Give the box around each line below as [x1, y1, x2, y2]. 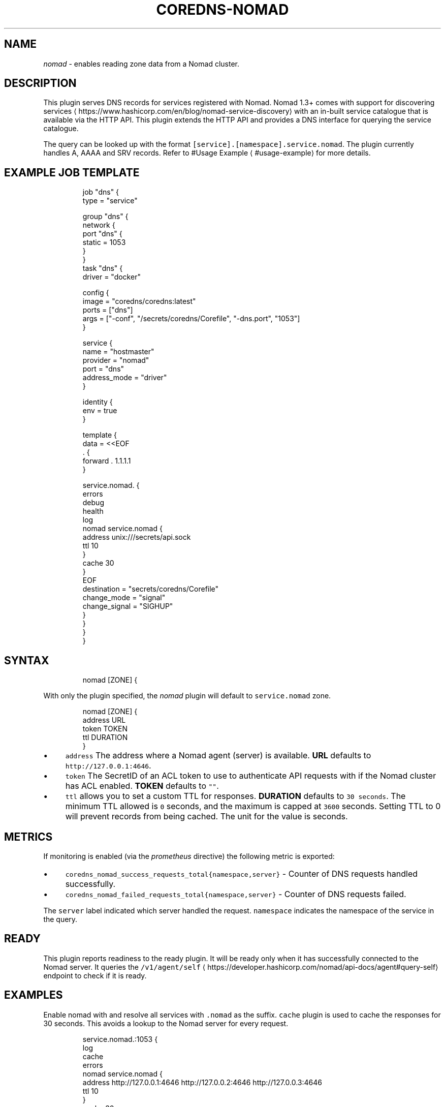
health [82, 507, 104, 516]
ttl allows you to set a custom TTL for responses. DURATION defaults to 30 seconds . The [65, 791, 406, 802]
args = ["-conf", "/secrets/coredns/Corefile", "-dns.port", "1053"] [82, 314, 300, 323]
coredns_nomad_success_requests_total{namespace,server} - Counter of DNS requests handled [65, 868, 418, 879]
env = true [82, 406, 117, 415]
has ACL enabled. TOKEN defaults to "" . [65, 781, 219, 791]
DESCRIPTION [4, 77, 77, 90]
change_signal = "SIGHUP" [82, 602, 173, 611]
